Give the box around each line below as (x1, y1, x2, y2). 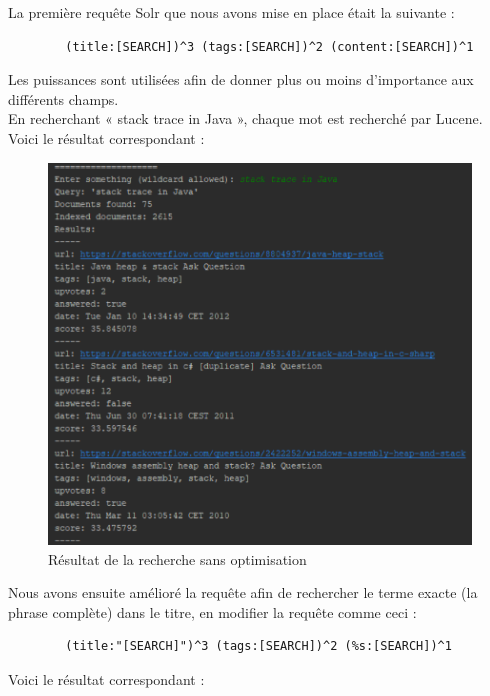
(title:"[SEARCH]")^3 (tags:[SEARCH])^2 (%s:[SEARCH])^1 (65, 639, 452, 654)
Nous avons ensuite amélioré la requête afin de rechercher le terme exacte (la (8, 582, 478, 603)
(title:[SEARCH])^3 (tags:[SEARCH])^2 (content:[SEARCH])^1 (65, 39, 474, 54)
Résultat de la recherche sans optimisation (48, 548, 307, 569)
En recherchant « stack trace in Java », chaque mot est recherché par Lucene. (8, 108, 483, 129)
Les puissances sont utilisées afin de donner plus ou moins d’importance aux (8, 69, 474, 90)
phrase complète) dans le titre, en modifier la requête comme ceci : (8, 601, 417, 622)
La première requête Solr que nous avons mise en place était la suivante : (8, 2, 455, 22)
